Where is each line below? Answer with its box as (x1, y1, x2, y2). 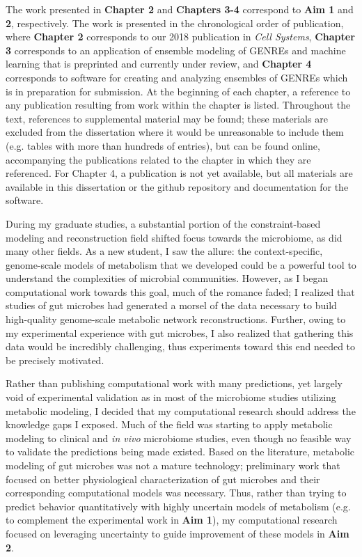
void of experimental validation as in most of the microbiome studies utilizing (6, 390, 336, 405)
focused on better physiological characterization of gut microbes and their (6, 471, 320, 486)
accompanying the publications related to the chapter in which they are (6, 152, 311, 166)
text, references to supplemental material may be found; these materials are (6, 111, 328, 125)
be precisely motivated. (6, 352, 104, 367)
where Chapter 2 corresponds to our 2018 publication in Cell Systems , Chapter (6, 29, 355, 44)
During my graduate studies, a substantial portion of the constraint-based (6, 216, 321, 230)
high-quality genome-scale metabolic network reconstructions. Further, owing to (6, 312, 346, 327)
